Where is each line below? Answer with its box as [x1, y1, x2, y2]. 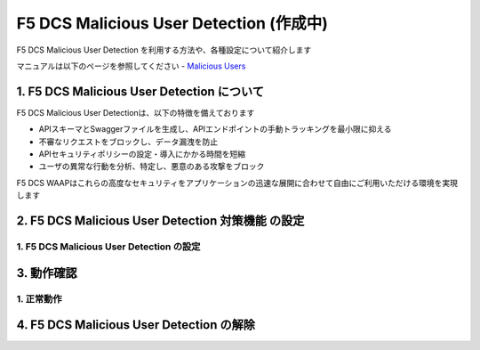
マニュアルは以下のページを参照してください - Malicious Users [16, 61, 246, 71]
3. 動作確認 [16, 265, 77, 281]
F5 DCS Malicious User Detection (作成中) [16, 13, 328, 33]
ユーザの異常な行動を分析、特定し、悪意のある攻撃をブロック [38, 161, 265, 172]
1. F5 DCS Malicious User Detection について [16, 84, 264, 99]
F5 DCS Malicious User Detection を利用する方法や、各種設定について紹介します [16, 45, 312, 55]
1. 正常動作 [16, 292, 62, 305]
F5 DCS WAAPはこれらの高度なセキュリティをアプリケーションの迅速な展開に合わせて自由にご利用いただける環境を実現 [16, 177, 458, 188]
